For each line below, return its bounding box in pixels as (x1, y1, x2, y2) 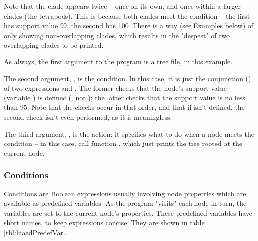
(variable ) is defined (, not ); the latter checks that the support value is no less (4, 92, 245, 102)
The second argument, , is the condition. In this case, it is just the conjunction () (4, 73, 251, 83)
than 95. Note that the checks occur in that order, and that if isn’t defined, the (4, 102, 245, 112)
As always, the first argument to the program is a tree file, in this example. (4, 56, 233, 66)
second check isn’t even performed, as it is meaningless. (4, 111, 172, 122)
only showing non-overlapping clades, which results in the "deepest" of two (4, 30, 230, 40)
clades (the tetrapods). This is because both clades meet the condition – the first (4, 10, 250, 21)
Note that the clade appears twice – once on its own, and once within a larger (4, 1, 241, 11)
